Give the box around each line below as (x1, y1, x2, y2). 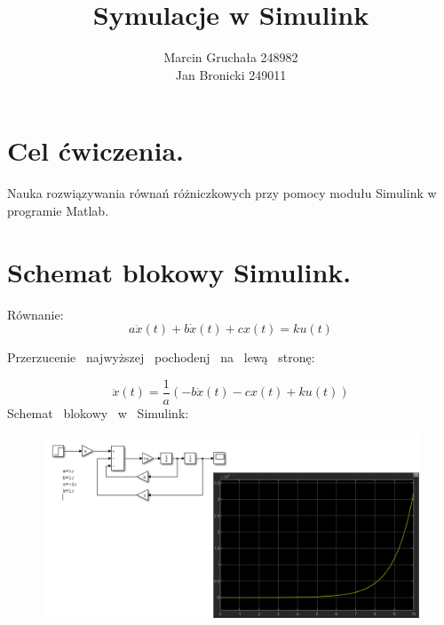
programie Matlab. (7, 201, 109, 219)
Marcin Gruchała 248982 (163, 48, 298, 67)
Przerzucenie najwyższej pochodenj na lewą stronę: (7, 348, 315, 367)
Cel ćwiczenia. (7, 132, 184, 169)
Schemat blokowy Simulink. (7, 253, 352, 289)
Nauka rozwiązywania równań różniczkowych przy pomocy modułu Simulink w (7, 184, 437, 202)
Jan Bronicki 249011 (175, 65, 287, 83)
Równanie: (7, 305, 64, 323)
